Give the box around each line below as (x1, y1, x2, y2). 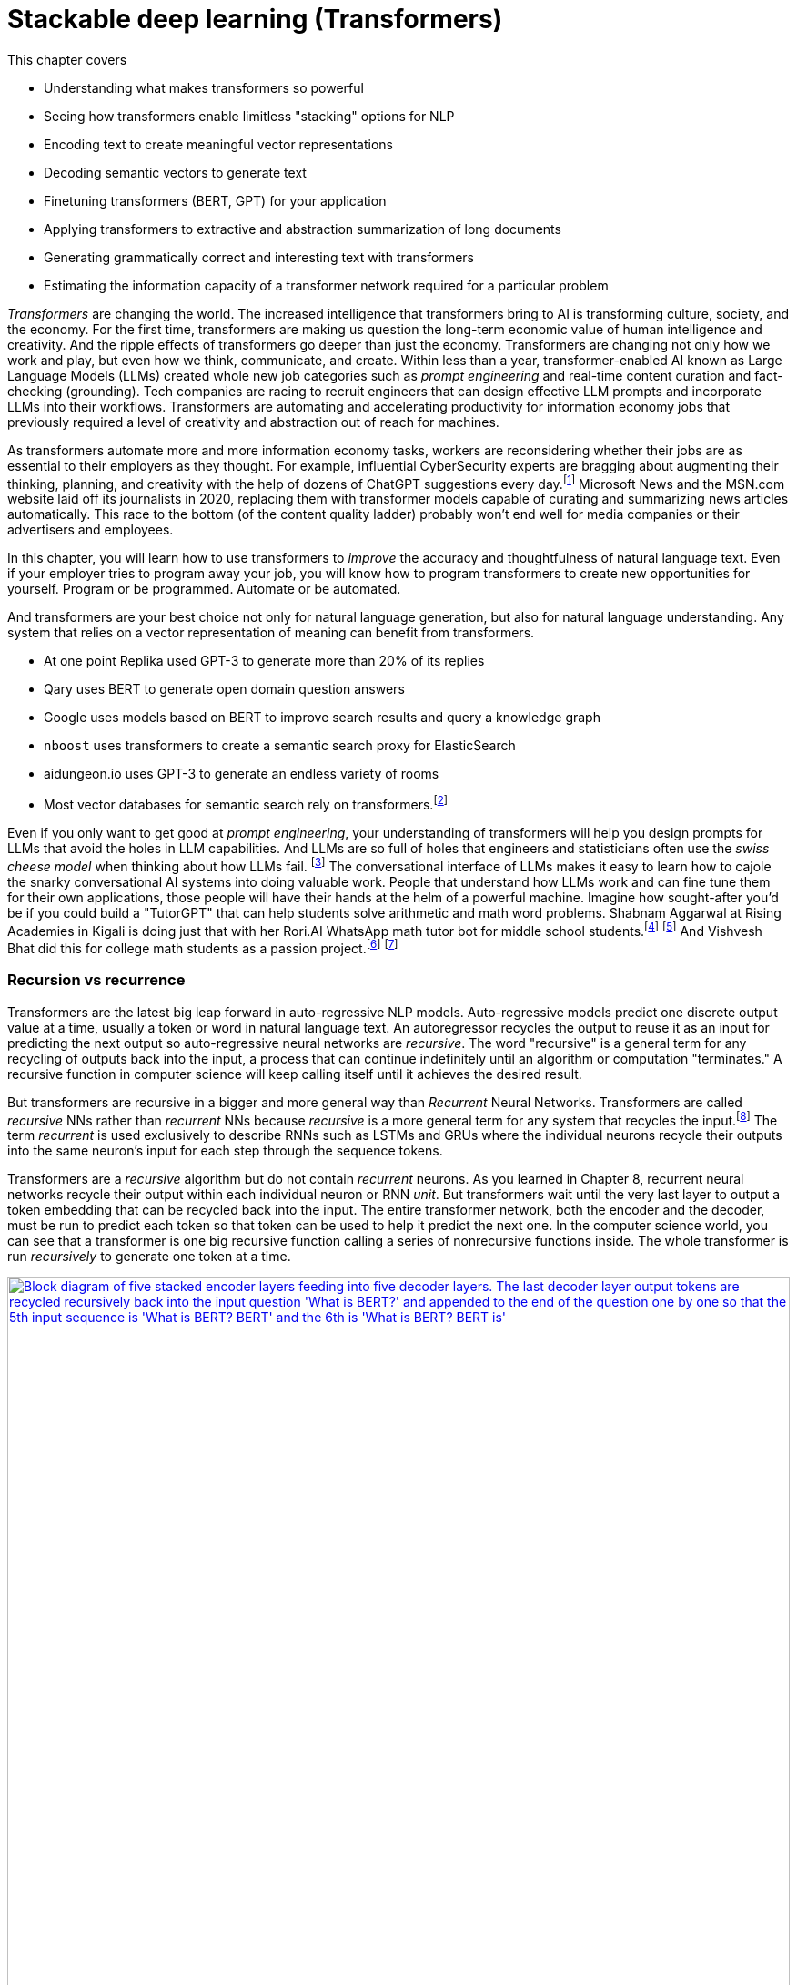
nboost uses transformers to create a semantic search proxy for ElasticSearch (44, 738, 516, 754)
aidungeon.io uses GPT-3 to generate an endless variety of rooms (44, 766, 439, 782)
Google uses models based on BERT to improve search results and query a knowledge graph (44, 709, 600, 726)
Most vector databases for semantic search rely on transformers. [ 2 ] (44, 794, 449, 813)
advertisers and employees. (7, 522, 174, 538)
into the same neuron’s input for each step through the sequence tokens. (7, 1143, 443, 1159)
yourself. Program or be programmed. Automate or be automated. (7, 581, 401, 597)
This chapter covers (7, 51, 127, 67)
